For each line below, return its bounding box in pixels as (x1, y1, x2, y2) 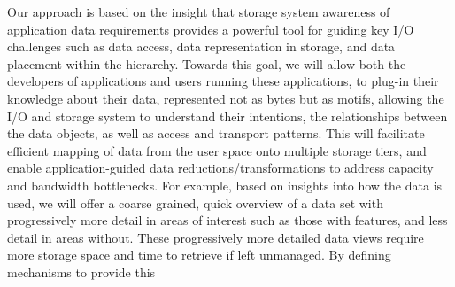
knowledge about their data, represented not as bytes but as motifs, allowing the (7, 89, 444, 107)
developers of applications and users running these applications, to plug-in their (7, 72, 439, 90)
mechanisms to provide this (7, 262, 156, 281)
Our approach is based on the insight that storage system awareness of (7, 3, 390, 20)
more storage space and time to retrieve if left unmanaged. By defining (7, 245, 391, 264)
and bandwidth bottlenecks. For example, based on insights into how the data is (7, 175, 443, 194)
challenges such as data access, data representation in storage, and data (7, 37, 396, 56)
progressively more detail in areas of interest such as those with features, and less (7, 211, 448, 229)
